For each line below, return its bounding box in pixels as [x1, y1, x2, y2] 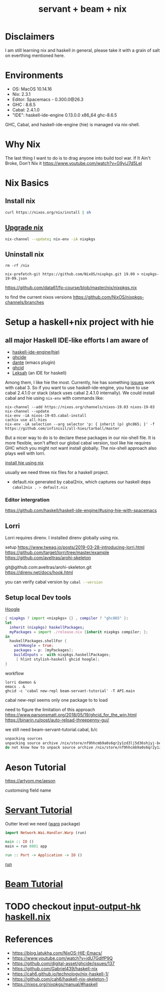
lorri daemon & [5, 680, 36, 685]
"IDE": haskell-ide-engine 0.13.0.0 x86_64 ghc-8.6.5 [12, 112, 117, 118]
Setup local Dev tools [5, 593, 71, 602]
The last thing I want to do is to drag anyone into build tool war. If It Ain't [5, 155, 151, 161]
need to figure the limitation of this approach [5, 706, 95, 713]
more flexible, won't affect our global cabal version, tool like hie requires [5, 440, 151, 446]
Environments [5, 70, 64, 81]
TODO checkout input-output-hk [5, 901, 141, 912]
